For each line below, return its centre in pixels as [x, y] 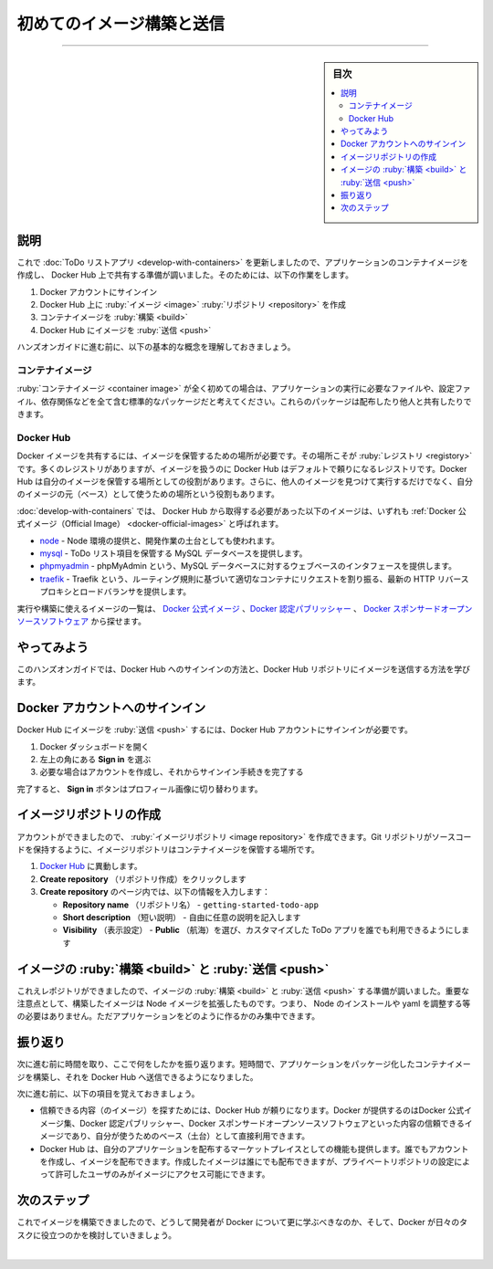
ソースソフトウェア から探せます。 [81, 621]
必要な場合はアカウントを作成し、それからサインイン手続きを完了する [172, 772]
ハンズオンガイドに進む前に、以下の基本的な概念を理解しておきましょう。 [156, 347]
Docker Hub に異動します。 [91, 866]
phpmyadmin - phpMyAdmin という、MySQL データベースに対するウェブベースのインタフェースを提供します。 [248, 566]
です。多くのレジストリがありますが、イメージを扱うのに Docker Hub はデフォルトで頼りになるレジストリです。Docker [242, 468]
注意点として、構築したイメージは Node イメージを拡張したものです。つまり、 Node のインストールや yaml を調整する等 [244, 1003]
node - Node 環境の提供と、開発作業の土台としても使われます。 [160, 540]
